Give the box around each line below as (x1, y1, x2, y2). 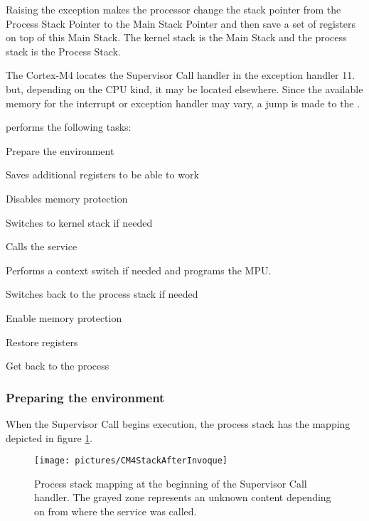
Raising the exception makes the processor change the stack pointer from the (6, 2, 341, 16)
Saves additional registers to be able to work (6, 167, 199, 182)
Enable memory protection (6, 310, 122, 325)
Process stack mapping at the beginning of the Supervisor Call (34, 476, 307, 490)
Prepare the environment (6, 143, 114, 158)
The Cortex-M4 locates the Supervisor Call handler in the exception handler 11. (6, 68, 355, 82)
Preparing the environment (6, 388, 165, 406)
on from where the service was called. (34, 503, 197, 518)
